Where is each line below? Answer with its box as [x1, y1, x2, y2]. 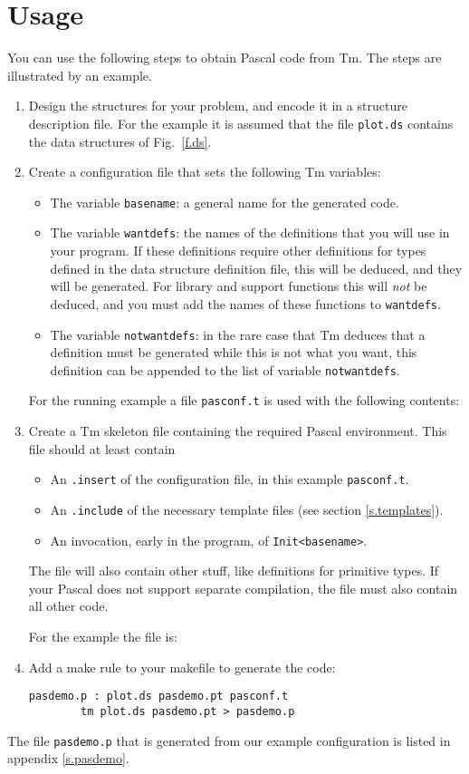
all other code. [28, 596, 109, 615]
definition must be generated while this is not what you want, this [50, 343, 417, 362]
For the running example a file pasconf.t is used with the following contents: [28, 391, 460, 410]
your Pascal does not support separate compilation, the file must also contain [28, 578, 458, 597]
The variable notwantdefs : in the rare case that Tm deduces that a [50, 324, 426, 343]
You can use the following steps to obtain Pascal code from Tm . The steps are [7, 48, 442, 67]
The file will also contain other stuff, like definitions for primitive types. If [28, 561, 439, 580]
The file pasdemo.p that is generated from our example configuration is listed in [7, 730, 451, 750]
